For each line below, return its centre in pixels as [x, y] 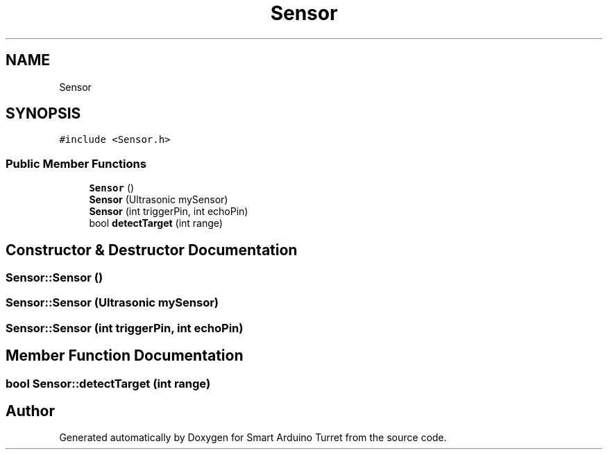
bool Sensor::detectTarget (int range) [108, 383]
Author [30, 411]
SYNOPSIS [43, 114]
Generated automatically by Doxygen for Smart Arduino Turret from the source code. [253, 438]
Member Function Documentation [125, 356]
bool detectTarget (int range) [156, 223]
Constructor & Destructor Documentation [152, 250]
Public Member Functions [76, 163]
